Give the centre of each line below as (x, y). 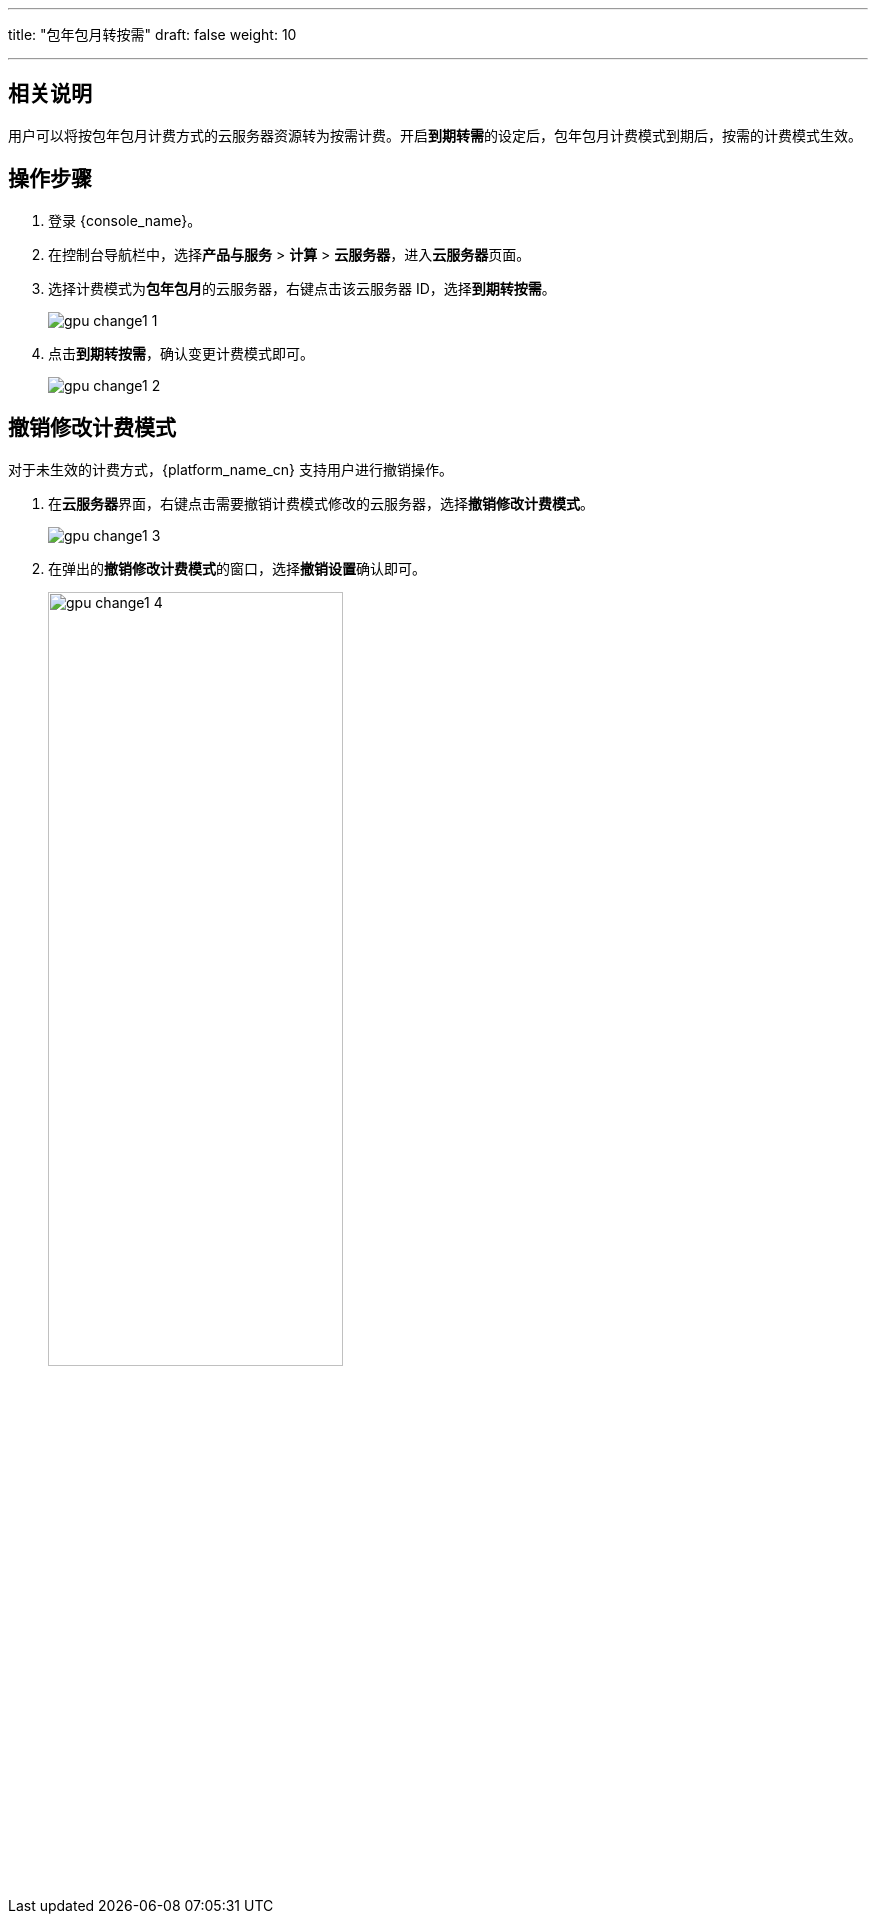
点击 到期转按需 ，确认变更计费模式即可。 (181, 353)
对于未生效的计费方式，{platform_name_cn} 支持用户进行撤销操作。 (230, 469)
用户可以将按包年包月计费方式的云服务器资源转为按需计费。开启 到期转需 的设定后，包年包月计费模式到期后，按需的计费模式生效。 (435, 135)
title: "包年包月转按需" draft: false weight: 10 (152, 34)
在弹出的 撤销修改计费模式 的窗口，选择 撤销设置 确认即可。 (237, 568)
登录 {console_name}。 (125, 220)
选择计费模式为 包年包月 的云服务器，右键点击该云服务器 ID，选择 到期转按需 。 (302, 288)
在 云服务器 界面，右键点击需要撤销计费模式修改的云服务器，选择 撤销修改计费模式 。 (321, 503)
